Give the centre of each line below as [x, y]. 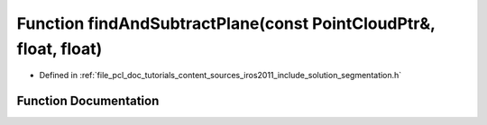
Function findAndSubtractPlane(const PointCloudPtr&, [226, 23]
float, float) [60, 49]
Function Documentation [88, 101]
